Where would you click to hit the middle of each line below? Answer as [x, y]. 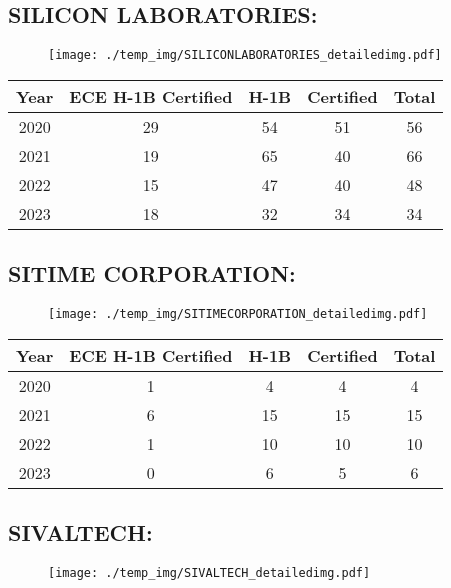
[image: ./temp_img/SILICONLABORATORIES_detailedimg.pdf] [245, 55]
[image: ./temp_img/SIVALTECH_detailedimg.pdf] [209, 572]
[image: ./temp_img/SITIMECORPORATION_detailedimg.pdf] [238, 314]
